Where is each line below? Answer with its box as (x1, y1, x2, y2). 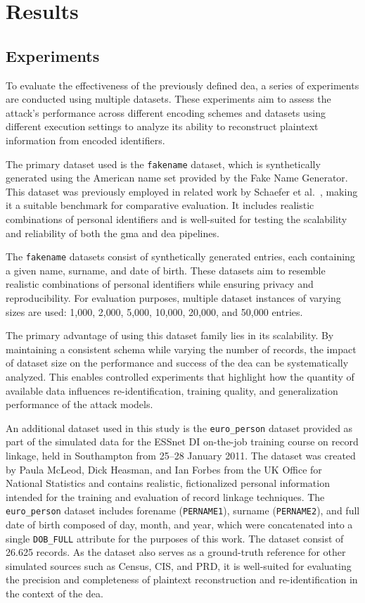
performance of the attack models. (6, 397, 153, 412)
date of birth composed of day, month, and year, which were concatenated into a (6, 517, 353, 532)
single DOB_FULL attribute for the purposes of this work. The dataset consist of (6, 531, 344, 545)
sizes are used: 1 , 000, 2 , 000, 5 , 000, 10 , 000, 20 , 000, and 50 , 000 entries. (6, 304, 303, 319)
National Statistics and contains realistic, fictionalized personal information (6, 476, 330, 490)
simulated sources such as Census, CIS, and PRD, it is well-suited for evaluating (6, 558, 352, 573)
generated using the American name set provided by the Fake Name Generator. (6, 170, 348, 185)
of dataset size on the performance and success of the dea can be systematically (6, 355, 349, 370)
